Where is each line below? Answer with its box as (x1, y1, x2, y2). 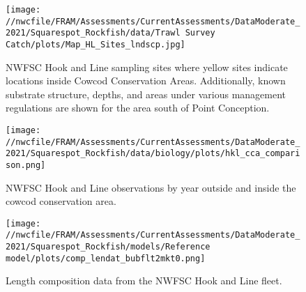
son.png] (6, 160, 46, 170)
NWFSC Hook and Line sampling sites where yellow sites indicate (6, 59, 288, 74)
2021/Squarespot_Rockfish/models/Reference (6, 242, 211, 252)
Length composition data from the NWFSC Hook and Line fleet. (6, 273, 282, 288)
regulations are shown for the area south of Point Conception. (6, 100, 270, 115)
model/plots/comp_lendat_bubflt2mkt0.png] (6, 253, 206, 263)
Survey (185, 28, 215, 38)
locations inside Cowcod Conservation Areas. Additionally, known (6, 73, 286, 88)
